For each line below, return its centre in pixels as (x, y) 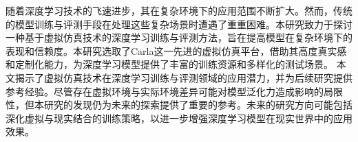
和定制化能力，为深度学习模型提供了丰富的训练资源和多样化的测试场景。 (169, 64)
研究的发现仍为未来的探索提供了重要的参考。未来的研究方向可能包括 (198, 105)
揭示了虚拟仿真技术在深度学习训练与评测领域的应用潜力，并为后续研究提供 (183, 77)
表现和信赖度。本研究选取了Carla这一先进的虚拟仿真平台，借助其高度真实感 (176, 50)
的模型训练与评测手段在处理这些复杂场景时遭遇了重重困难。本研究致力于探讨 (179, 24)
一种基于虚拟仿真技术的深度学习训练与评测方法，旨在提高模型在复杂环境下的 (179, 37)
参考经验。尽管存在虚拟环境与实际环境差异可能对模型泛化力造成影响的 (165, 91)
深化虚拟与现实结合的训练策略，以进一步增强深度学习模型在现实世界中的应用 (179, 118)
